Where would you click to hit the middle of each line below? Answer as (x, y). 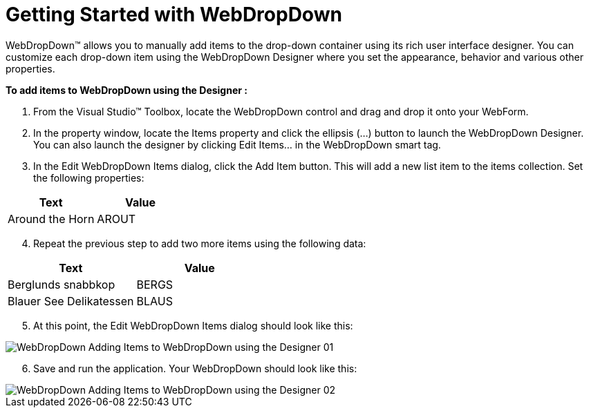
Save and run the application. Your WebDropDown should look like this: (195, 368)
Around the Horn (51, 219)
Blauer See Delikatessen (71, 301)
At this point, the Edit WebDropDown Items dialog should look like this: (193, 325)
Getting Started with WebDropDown (174, 15)
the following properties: (89, 177)
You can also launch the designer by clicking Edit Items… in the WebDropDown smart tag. (237, 144)
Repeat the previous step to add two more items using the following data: (200, 243)
